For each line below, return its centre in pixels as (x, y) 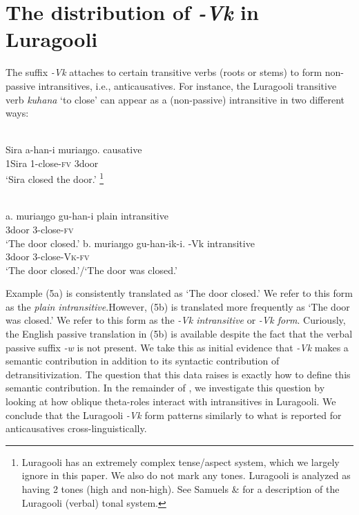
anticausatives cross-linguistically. (76, 428)
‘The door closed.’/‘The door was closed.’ (91, 270)
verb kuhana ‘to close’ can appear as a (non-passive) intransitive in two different (175, 99)
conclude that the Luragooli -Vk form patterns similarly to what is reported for (174, 415)
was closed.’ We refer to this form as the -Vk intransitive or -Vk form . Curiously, (176, 320)
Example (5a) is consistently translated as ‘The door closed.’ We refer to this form (179, 293)
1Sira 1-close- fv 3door (52, 163)
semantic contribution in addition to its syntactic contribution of (143, 361)
